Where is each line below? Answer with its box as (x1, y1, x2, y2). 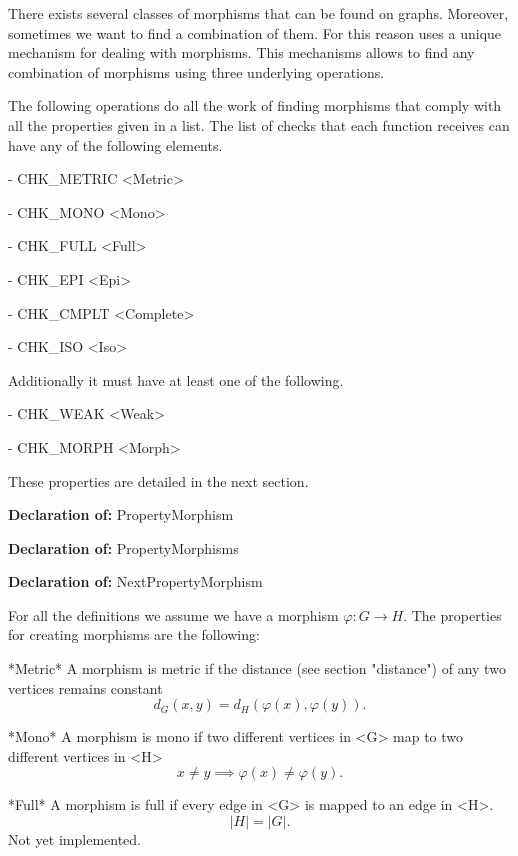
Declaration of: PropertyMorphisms (8, 537, 239, 558)
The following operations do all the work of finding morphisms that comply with (8, 95, 502, 116)
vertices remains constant (8, 677, 163, 698)
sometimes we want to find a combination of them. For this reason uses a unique (8, 22, 502, 43)
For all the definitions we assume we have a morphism (8, 604, 339, 625)
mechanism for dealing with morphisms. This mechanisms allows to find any (8, 42, 475, 63)
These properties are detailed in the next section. (8, 470, 309, 491)
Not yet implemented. (8, 829, 141, 850)
